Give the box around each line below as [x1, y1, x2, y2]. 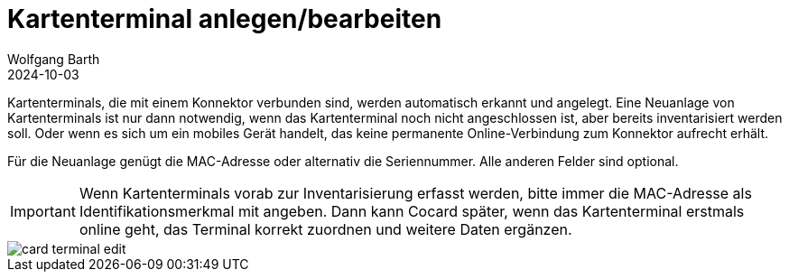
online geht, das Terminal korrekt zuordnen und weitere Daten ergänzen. [79, 219, 572, 238]
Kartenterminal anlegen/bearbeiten [7, 4, 442, 34]
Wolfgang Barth [7, 51, 100, 67]
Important [10, 201, 76, 220]
